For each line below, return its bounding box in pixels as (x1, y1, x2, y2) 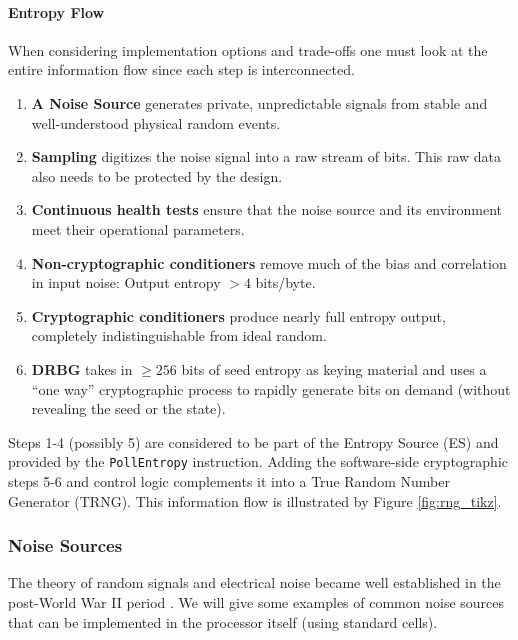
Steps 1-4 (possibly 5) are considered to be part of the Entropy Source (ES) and (8, 431, 499, 452)
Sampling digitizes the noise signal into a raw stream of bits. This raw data (31, 146, 502, 167)
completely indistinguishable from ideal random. (31, 325, 327, 346)
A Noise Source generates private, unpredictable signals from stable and (31, 92, 488, 113)
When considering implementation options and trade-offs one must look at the (8, 39, 488, 60)
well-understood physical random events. (31, 112, 281, 133)
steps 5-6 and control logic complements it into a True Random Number (8, 470, 450, 491)
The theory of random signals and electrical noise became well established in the (8, 572, 501, 593)
